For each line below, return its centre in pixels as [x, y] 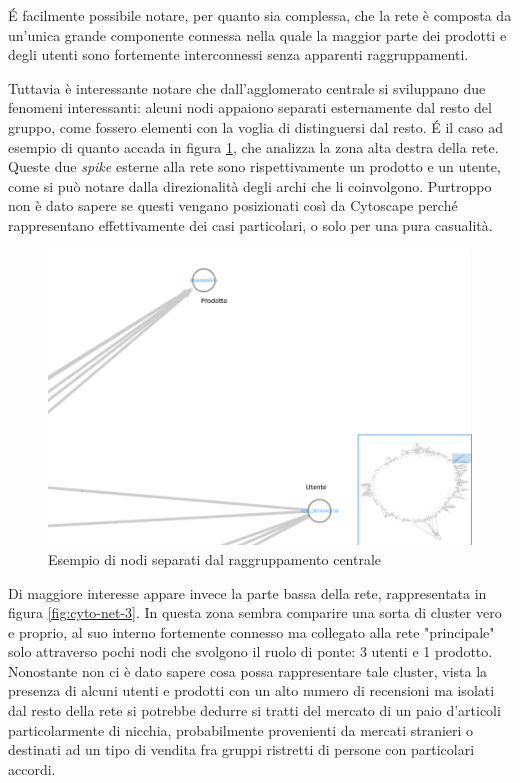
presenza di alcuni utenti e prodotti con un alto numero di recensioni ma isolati [251, 690]
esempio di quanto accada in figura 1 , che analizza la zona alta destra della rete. [253, 146]
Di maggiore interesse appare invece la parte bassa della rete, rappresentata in [247, 592]
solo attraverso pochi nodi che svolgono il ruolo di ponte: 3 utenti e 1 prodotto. [250, 651]
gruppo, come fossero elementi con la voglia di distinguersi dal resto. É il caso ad [256, 126]
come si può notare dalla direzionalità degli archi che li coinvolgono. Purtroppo [250, 185]
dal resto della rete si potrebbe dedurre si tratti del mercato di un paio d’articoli [254, 710]
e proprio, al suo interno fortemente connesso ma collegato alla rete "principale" [251, 631]
